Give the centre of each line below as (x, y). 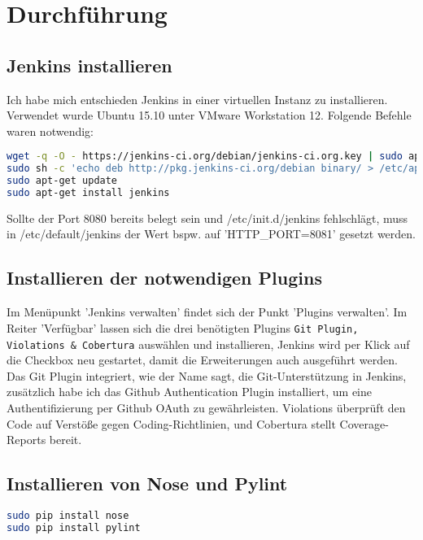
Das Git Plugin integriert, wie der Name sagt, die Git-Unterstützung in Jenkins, (207, 375)
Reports (26, 440)
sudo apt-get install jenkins (88, 192)
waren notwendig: (50, 131)
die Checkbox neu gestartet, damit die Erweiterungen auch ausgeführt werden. (202, 360)
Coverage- (364, 423)
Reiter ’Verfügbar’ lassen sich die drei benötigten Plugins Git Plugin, (183, 327)
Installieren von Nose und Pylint (147, 483)
